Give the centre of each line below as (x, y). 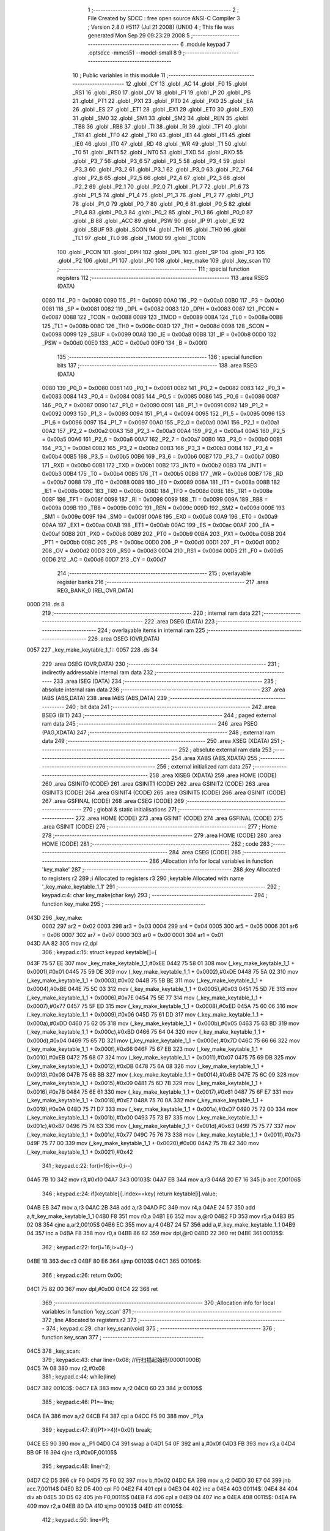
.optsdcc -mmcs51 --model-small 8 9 (135, 53)
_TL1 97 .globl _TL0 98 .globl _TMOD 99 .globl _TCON (139, 238)
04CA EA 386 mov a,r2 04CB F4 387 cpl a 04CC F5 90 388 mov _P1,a (115, 1416)
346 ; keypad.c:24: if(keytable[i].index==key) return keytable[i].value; (130, 1194)
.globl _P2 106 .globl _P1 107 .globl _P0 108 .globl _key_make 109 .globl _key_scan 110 (164, 260)
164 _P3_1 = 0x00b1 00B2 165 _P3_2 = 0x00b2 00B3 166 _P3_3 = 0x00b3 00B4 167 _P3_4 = (157, 448)
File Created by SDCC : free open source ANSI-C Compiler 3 (164, 18)
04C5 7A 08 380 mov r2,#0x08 (66, 1368)
